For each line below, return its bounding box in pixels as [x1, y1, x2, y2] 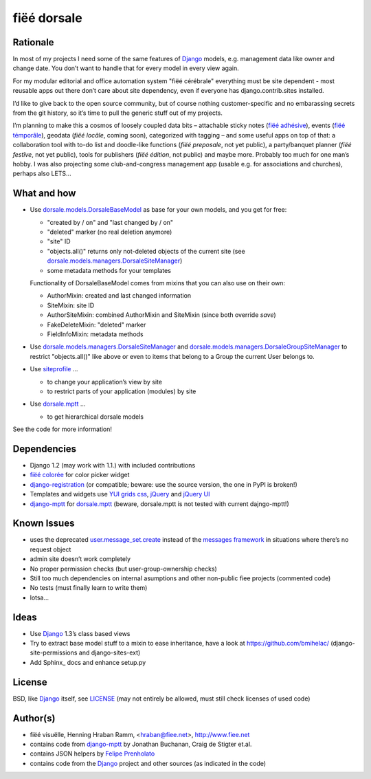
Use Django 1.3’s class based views [30, 629, 131, 637]
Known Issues [12, 518, 75, 529]
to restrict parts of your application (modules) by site [47, 387, 196, 395]
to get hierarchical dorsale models [47, 413, 144, 421]
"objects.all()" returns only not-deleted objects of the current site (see [47, 247, 245, 255]
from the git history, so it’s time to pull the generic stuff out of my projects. [12, 109, 223, 117]
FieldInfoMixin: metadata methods [47, 330, 144, 338]
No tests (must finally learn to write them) [30, 584, 148, 592]
